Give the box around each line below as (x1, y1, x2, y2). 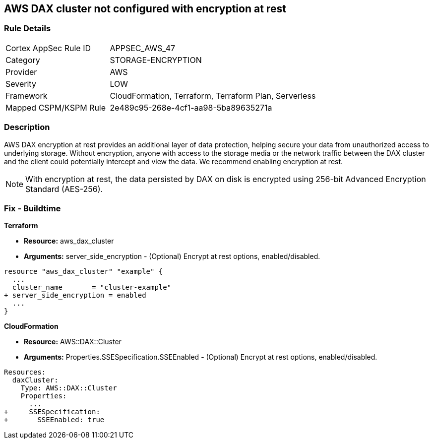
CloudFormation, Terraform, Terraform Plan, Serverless (110, 90, 316, 101)
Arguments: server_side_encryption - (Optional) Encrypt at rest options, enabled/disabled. (24, 252, 320, 261)
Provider (5, 66, 37, 77)
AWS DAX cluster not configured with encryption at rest (4, 2, 286, 15)
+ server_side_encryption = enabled (4, 291, 146, 300)
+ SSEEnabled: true (4, 416, 105, 424)
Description (4, 122, 50, 132)
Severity (5, 78, 36, 89)
